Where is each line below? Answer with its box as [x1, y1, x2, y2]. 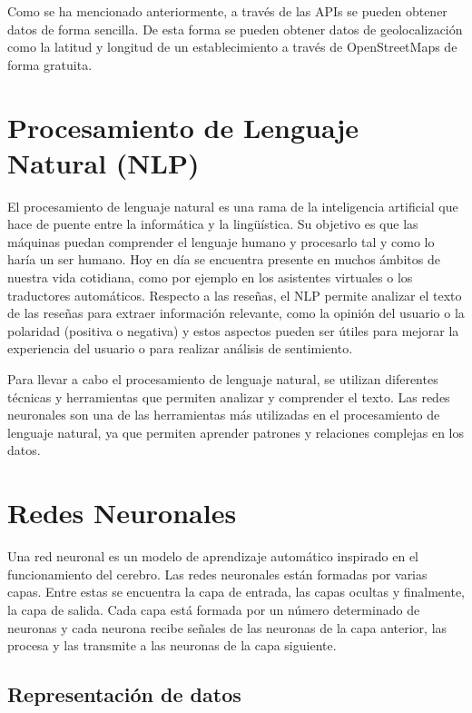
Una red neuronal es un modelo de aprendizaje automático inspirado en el [7, 547, 418, 566]
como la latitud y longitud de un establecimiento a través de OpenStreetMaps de [7, 37, 457, 56]
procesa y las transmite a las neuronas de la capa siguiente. [7, 636, 337, 655]
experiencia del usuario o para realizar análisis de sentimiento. [7, 339, 353, 358]
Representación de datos [7, 680, 241, 708]
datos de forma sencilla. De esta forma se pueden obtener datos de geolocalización [7, 19, 463, 38]
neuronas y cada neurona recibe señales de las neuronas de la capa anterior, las [7, 618, 447, 637]
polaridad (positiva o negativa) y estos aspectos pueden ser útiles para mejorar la [7, 321, 459, 340]
